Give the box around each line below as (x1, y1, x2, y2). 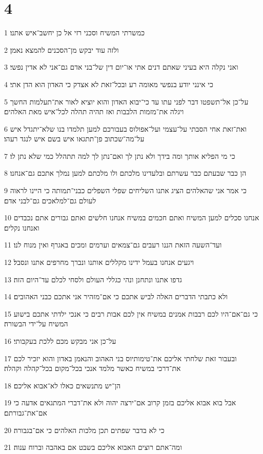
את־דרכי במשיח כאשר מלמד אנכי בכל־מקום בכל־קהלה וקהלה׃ (4, 363, 181, 374)
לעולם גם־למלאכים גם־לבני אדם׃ (4, 195, 96, 205)
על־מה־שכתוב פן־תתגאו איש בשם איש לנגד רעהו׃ (4, 133, 145, 144)
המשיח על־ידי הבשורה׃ (4, 318, 68, 329)
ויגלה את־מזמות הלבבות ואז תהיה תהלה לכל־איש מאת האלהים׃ (4, 106, 184, 117)
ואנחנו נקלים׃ (4, 222, 39, 233)
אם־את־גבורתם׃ (4, 407, 47, 418)
